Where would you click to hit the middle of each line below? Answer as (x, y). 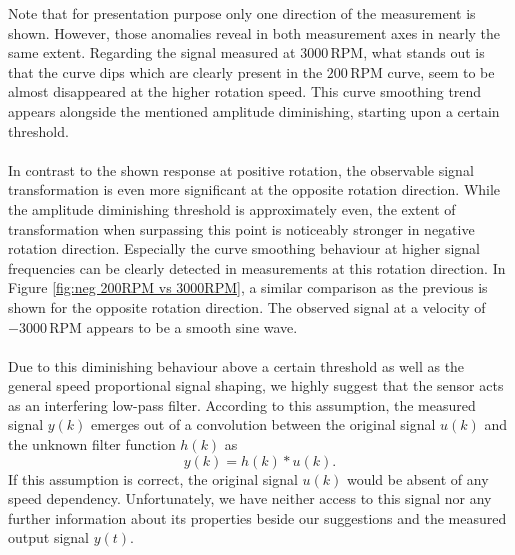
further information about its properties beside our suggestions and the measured (257, 517)
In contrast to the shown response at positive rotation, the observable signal (241, 169)
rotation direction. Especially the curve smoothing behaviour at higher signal (244, 248)
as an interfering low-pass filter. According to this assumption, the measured (242, 404)
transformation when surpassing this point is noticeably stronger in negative (241, 228)
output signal (48, 537)
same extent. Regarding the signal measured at (152, 52)
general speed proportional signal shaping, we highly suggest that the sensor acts (256, 385)
